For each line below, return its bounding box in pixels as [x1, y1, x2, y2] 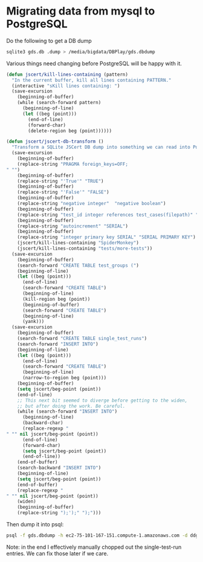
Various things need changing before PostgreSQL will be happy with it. [6, 59, 182, 67]
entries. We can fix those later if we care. [6, 549, 109, 557]
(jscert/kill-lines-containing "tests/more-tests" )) [17, 246, 153, 252]
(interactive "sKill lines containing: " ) [11, 83, 120, 89]
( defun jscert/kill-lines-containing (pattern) [6, 71, 129, 77]
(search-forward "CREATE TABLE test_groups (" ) [17, 262, 139, 269]
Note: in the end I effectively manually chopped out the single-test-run [6, 543, 182, 551]
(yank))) [22, 319, 45, 325]
